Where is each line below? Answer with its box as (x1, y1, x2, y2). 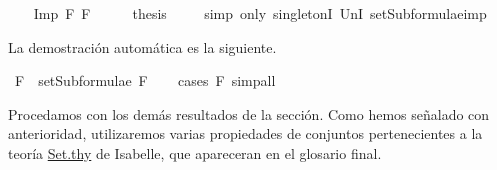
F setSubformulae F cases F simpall (14, 70, 276, 91)
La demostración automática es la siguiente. (8, 36, 277, 57)
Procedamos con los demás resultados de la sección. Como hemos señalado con (8, 103, 490, 124)
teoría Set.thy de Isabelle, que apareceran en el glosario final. (8, 142, 382, 163)
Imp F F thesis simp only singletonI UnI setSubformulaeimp (33, 3, 487, 23)
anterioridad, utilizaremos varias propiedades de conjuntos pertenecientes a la (8, 123, 483, 144)
